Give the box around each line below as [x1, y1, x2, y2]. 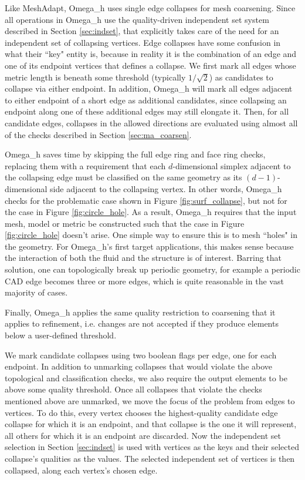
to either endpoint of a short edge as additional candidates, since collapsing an [5, 93, 287, 106]
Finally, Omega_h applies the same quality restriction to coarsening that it [5, 306, 276, 318]
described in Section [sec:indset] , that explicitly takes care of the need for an [5, 25, 279, 37]
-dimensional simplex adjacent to [172, 159, 291, 172]
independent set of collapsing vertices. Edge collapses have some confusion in [5, 36, 281, 48]
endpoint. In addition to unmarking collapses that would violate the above [5, 360, 273, 372]
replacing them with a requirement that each [5, 159, 166, 172]
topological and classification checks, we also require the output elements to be [5, 371, 287, 384]
